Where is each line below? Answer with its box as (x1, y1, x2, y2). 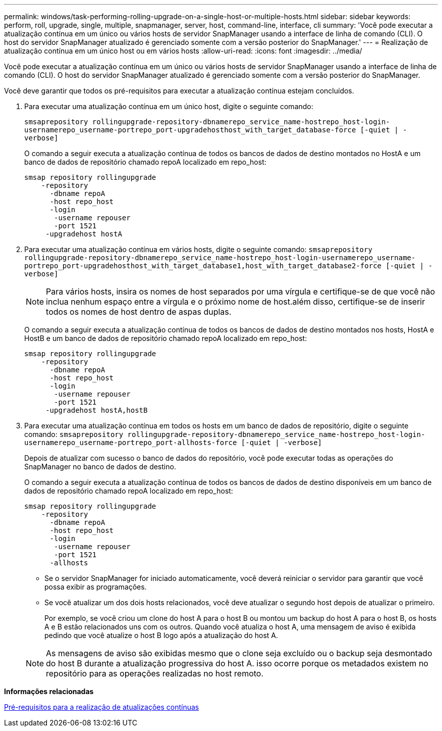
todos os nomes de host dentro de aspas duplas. (46, 307, 232, 317)
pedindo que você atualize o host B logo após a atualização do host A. (44, 631, 279, 640)
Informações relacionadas (4, 687, 94, 696)
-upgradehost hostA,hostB (45, 406, 148, 414)
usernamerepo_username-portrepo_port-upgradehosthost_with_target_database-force (24, 126, 356, 134)
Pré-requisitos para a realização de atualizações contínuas (4, 703, 199, 711)
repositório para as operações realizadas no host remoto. (46, 668, 264, 678)
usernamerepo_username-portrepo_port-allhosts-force (24, 438, 237, 447)
